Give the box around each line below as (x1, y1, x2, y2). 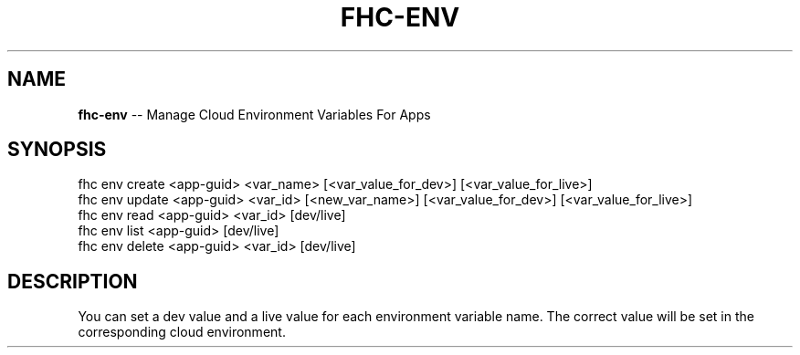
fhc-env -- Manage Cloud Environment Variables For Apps (78, 106, 431, 122)
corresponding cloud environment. (78, 324, 286, 340)
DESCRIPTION (7, 269, 138, 293)
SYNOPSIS (7, 138, 107, 162)
